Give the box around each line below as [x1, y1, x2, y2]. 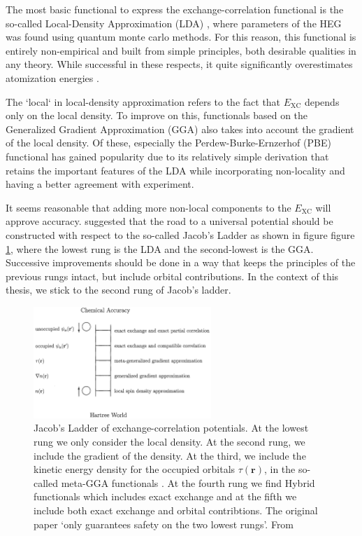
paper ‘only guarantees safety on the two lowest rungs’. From [34, 516, 294, 531]
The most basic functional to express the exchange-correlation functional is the [6, 2, 344, 16]
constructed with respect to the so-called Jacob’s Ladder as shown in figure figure [6, 227, 355, 242]
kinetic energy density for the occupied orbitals [34, 462, 236, 476]
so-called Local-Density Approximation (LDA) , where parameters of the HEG [6, 15, 342, 30]
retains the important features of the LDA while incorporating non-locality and [6, 163, 345, 177]
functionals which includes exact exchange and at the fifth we [34, 489, 297, 504]
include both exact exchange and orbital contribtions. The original [34, 503, 318, 518]
